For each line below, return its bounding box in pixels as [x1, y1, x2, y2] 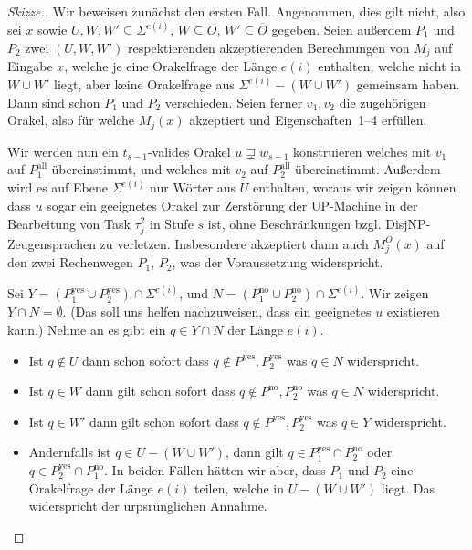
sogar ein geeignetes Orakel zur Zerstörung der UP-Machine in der [47, 195, 418, 214]
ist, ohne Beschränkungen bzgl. [207, 213, 382, 233]
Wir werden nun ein [7, 141, 119, 161]
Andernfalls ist [28, 442, 111, 462]
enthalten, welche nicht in [318, 57, 462, 76]
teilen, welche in [194, 478, 284, 497]
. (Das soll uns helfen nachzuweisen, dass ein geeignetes [62, 302, 372, 321]
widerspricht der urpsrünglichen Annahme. [28, 496, 267, 515]
